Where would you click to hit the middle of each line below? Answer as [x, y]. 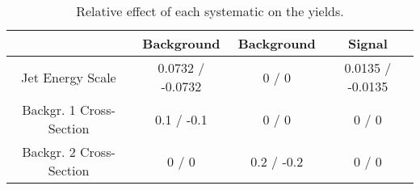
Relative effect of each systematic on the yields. [210, 11]
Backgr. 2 [49, 152]
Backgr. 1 [49, 110]
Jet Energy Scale [69, 77]
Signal [368, 43]
